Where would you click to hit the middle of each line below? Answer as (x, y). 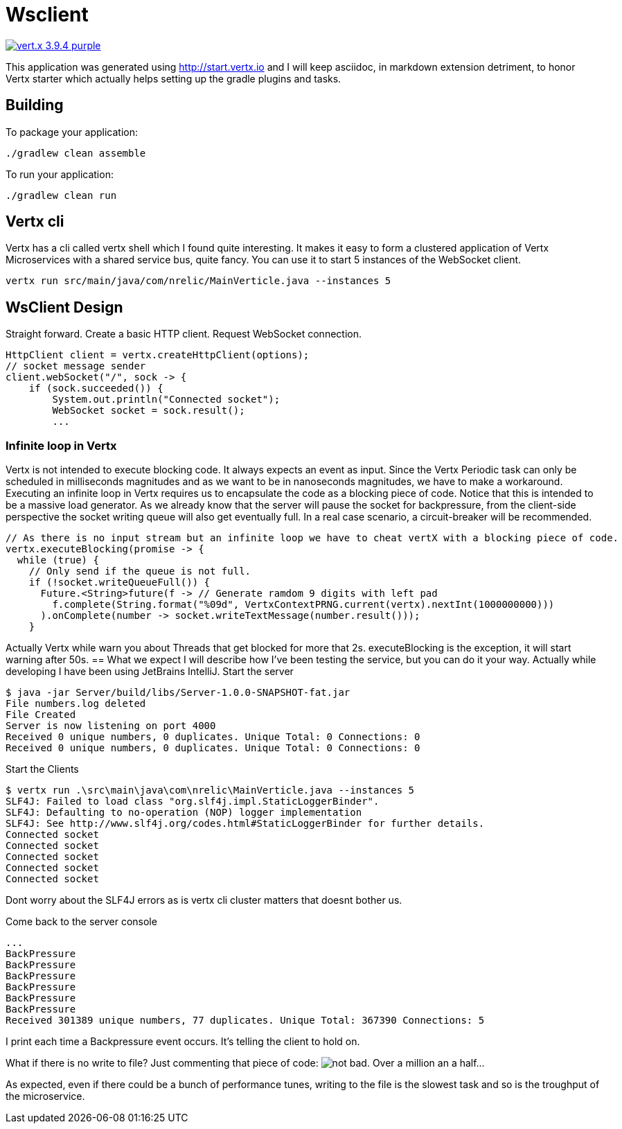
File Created (41, 715)
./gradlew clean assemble (76, 153)
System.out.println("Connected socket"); (166, 400)
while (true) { (58, 560)
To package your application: (72, 132)
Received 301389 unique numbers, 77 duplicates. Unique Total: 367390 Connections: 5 (245, 1021)
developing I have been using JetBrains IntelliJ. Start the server (150, 672)
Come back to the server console (81, 922)
